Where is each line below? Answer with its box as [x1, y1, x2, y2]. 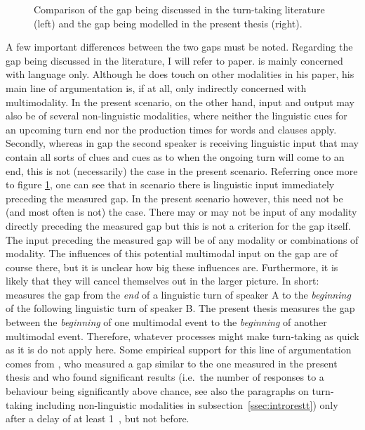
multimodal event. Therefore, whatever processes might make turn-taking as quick [6, 328, 359, 343]
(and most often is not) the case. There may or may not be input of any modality [6, 204, 357, 219]
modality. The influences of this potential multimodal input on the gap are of [6, 246, 338, 261]
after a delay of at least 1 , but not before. [6, 411, 190, 426]
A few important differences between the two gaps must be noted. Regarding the [6, 39, 353, 54]
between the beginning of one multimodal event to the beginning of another [6, 315, 327, 330]
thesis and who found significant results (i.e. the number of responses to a [6, 370, 324, 384]
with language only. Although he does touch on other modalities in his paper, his [6, 67, 354, 82]
